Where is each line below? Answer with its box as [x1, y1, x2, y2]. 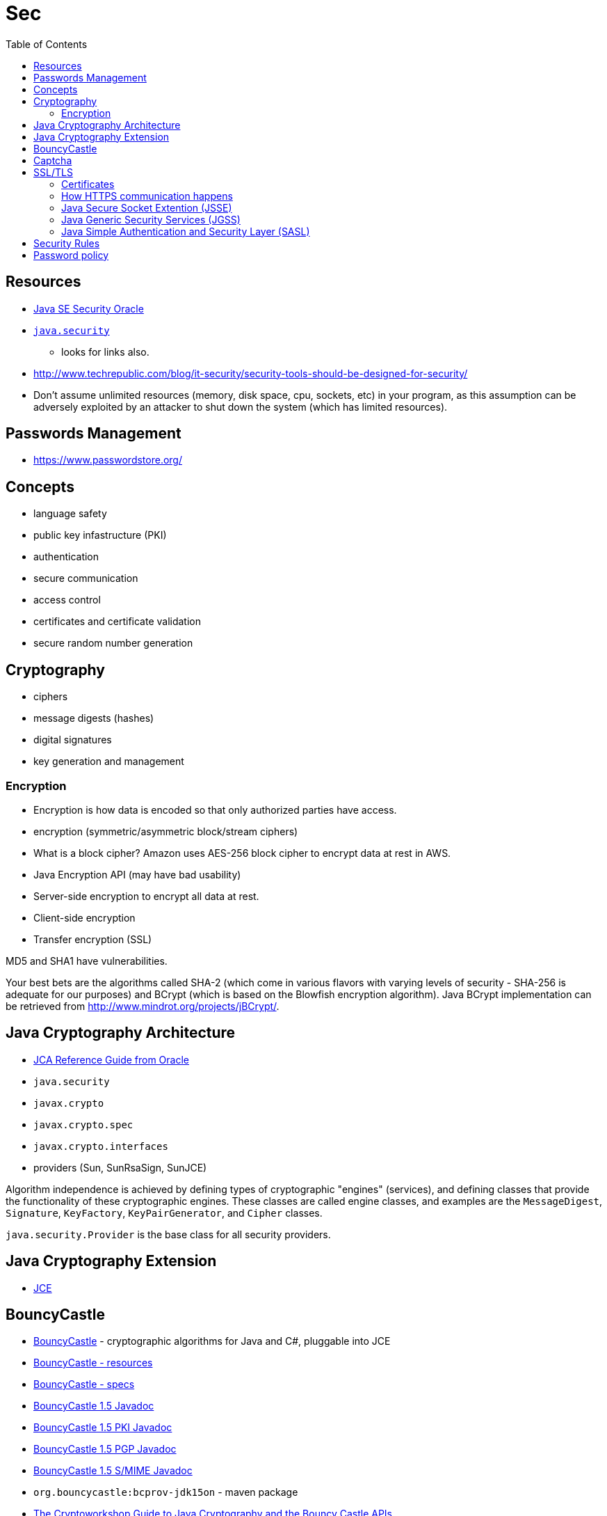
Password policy [33, 248, 109, 261]
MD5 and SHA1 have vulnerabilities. [6, 954, 168, 967]
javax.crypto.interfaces [33, 1140, 168, 1152]
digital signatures [33, 734, 112, 746]
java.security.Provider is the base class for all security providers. [6, 1228, 331, 1240]
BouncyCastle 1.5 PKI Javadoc [33, 1421, 172, 1434]
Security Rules [33, 237, 100, 249]
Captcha [33, 154, 72, 166]
